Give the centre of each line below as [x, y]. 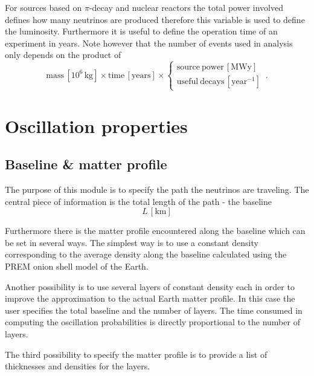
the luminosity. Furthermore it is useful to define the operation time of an [141, 31]
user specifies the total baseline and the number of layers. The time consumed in [154, 310]
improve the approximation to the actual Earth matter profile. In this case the [150, 298]
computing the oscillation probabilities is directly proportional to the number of [152, 322]
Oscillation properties [96, 125]
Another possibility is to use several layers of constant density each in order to [150, 286]
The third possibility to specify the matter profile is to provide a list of [136, 354]
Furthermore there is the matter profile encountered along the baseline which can [155, 231]
